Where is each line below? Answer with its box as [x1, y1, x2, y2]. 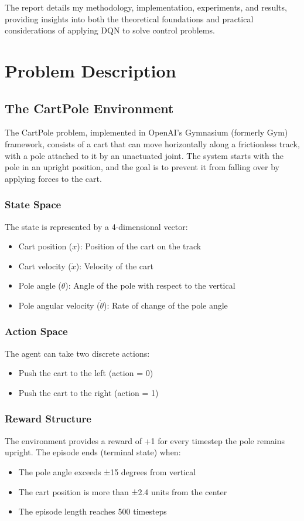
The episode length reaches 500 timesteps [18, 505, 167, 517]
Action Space [5, 324, 68, 339]
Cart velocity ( [18, 259, 71, 272]
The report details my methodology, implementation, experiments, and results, [5, 1, 287, 13]
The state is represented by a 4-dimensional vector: [5, 220, 188, 232]
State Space [5, 197, 62, 212]
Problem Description [5, 58, 176, 82]
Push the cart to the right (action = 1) [18, 386, 159, 398]
